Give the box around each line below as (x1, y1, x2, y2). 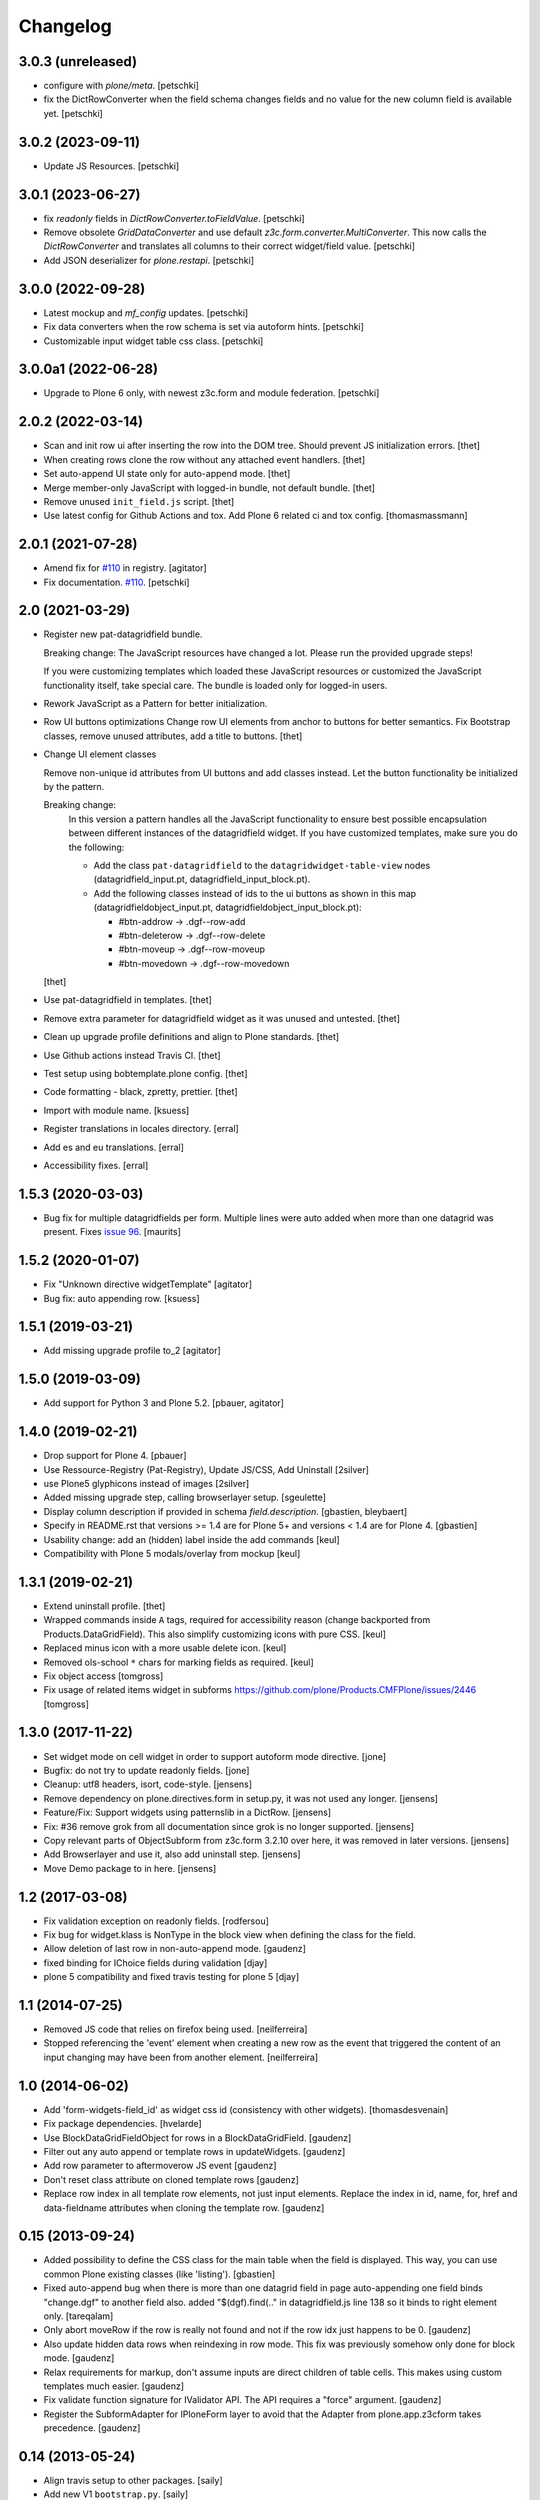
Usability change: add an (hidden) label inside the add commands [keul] (43, 1533, 340, 1545)
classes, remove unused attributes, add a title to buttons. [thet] (43, 730, 303, 742)
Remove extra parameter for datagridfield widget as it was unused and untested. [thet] (43, 1012, 400, 1024)
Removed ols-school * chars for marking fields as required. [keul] (43, 1656, 314, 1668)
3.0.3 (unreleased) (18, 53, 138, 70)
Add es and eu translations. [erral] (43, 1141, 185, 1153)
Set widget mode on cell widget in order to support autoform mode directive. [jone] (43, 1750, 387, 1762)
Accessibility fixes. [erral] (43, 1159, 149, 1171)
